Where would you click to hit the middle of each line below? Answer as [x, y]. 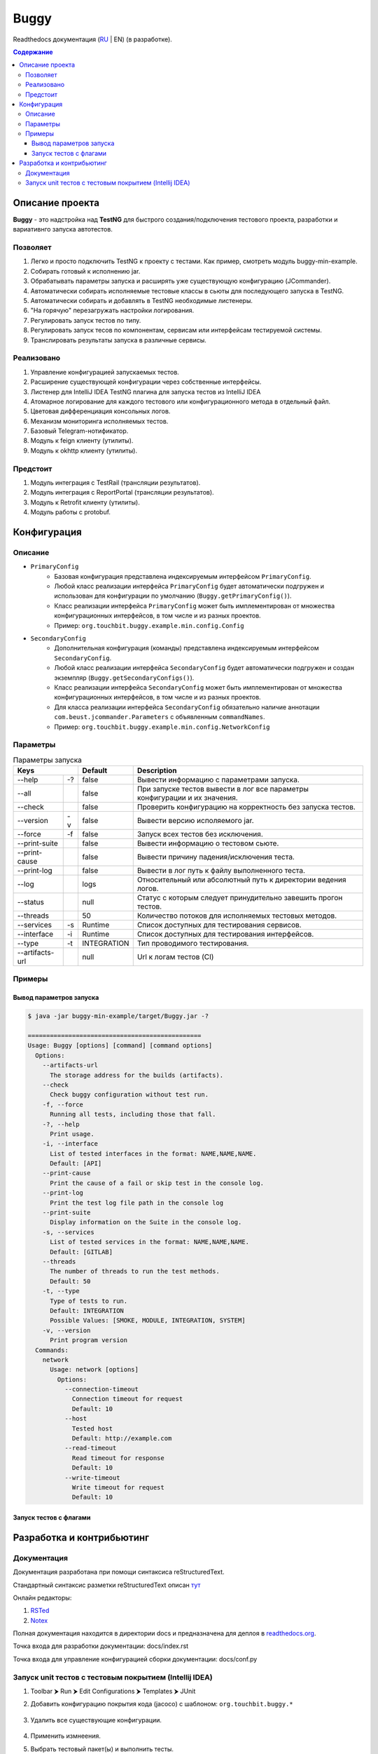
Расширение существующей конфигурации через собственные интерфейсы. [146, 382]
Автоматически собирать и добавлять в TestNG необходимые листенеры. [142, 301]
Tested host [92, 1428]
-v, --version [66, 1330]
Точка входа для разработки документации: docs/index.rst [101, 1646]
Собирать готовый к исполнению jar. [85, 271]
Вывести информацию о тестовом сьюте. [208, 843]
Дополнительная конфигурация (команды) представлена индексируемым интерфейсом [187, 648]
